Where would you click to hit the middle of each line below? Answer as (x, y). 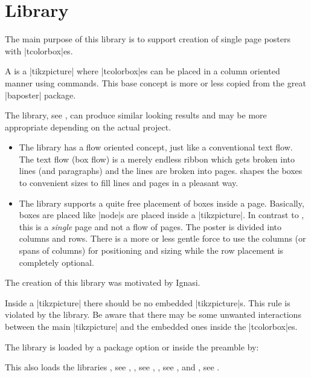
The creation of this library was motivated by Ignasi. (103, 282)
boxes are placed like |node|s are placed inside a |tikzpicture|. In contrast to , (162, 215)
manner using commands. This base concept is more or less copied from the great (155, 82)
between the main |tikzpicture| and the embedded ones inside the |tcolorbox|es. (151, 326)
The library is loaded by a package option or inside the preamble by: (132, 346)
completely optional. (56, 262)
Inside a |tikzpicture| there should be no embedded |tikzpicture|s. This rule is (148, 302)
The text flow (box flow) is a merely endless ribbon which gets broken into (157, 159)
